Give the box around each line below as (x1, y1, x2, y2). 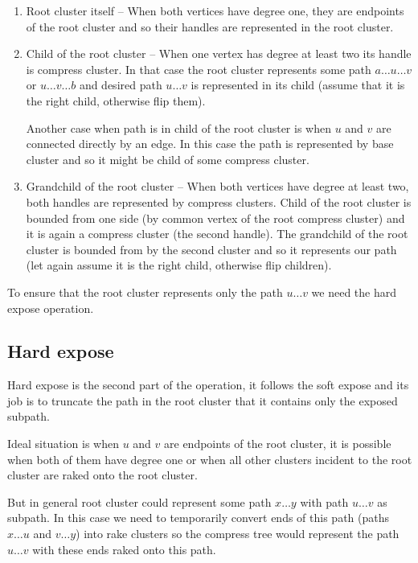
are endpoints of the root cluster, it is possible (164, 435, 391, 452)
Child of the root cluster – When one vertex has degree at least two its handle (26, 45, 412, 62)
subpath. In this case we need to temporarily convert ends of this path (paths (7, 509, 390, 526)
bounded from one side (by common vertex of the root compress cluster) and (26, 209, 405, 226)
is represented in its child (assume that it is (191, 76, 405, 93)
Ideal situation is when (7, 435, 119, 452)
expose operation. (7, 299, 94, 316)
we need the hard (311, 283, 397, 300)
